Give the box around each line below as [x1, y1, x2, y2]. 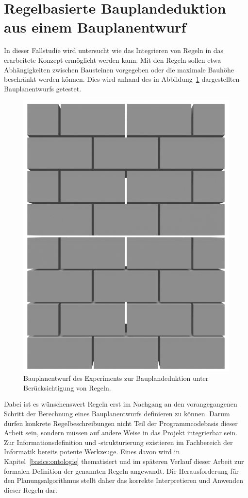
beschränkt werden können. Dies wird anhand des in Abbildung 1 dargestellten [4, 74, 240, 84]
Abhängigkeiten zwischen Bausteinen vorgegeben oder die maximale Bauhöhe [4, 64, 234, 74]
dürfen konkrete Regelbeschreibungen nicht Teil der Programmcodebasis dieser [4, 418, 238, 428]
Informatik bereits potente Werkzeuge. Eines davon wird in [4, 446, 180, 457]
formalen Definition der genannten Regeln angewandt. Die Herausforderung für [4, 465, 239, 476]
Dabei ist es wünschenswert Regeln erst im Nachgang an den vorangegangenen [4, 399, 237, 409]
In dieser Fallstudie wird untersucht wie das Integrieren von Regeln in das [4, 45, 224, 55]
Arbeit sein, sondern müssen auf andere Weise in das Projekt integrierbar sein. [4, 427, 237, 438]
